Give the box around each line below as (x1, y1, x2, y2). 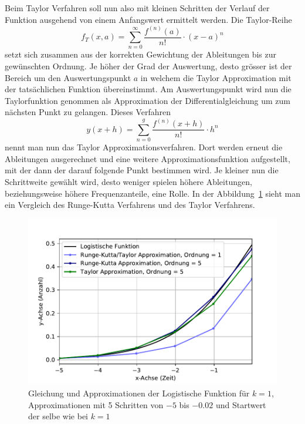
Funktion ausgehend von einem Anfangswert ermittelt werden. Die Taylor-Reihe (5, 13, 292, 25)
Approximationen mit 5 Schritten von (28, 398, 164, 410)
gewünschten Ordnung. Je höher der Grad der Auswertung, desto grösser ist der (5, 60, 292, 72)
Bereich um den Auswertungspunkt (5, 71, 131, 83)
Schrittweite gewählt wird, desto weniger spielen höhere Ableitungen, (5, 176, 252, 187)
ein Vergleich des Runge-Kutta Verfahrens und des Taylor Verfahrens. (5, 198, 255, 211)
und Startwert (215, 398, 266, 410)
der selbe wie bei (28, 410, 88, 422)
